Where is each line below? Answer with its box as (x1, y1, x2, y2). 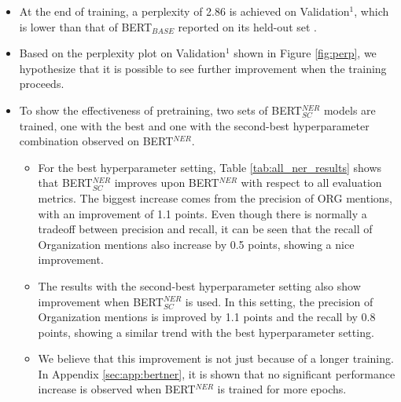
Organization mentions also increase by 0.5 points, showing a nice (38, 236, 355, 252)
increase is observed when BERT (38, 381, 196, 397)
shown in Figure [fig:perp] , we (234, 45, 377, 61)
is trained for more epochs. (217, 381, 347, 397)
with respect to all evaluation (241, 174, 382, 191)
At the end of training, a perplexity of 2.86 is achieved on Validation (19, 3, 350, 19)
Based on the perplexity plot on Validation (19, 45, 226, 61)
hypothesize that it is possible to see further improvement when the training (19, 60, 387, 76)
